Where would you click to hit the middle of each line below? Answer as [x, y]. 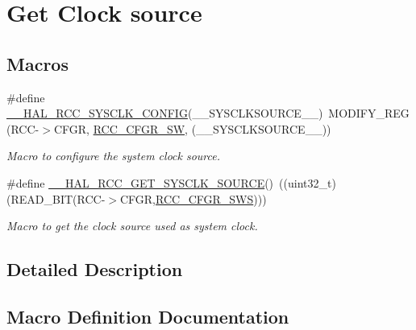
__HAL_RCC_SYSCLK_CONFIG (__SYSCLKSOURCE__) [165, 113]
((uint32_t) [308, 182]
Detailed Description [95, 269]
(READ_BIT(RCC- [56, 198]
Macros [37, 63]
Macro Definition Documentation [148, 316]
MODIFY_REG [369, 113]
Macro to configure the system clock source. [114, 156]
